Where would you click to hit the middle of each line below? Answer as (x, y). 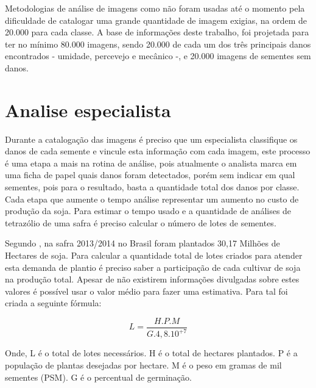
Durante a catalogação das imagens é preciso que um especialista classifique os (151, 139)
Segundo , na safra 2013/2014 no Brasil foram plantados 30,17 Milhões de (142, 243)
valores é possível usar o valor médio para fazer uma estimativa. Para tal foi (146, 291)
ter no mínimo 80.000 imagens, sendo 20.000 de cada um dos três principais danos (158, 44)
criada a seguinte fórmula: (53, 303)
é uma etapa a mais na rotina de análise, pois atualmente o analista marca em (151, 163)
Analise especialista (88, 110)
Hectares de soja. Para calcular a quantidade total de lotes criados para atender (154, 255)
